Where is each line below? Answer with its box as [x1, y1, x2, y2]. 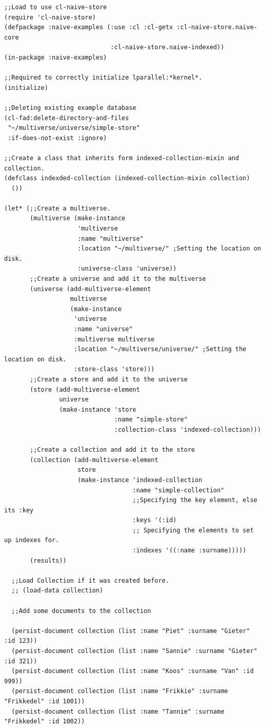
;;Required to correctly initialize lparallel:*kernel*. [4, 74, 202, 82]
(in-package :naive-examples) [4, 53, 107, 61]
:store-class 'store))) [74, 366, 155, 373]
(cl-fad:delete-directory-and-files [4, 114, 129, 122]
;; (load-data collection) [11, 587, 104, 595]
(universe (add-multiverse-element [30, 285, 151, 293]
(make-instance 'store [59, 406, 136, 413]
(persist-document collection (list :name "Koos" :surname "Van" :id [11, 667, 254, 675]
